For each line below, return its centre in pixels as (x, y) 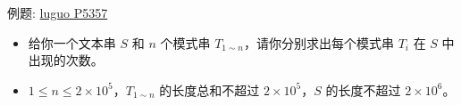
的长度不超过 (363, 89)
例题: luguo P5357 (58, 12)
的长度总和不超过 (210, 89)
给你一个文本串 (72, 42)
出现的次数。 (66, 60)
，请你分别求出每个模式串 (319, 42)
